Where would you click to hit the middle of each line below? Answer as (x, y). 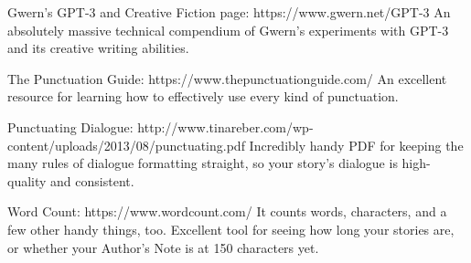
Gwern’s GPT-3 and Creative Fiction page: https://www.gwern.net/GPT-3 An (229, 12)
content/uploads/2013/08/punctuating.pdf (126, 145)
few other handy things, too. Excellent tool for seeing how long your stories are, (231, 229)
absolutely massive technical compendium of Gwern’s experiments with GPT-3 (228, 30)
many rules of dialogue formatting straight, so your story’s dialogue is (203, 163)
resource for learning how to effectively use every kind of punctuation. (203, 96)
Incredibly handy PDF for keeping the (356, 145)
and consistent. (92, 180)
